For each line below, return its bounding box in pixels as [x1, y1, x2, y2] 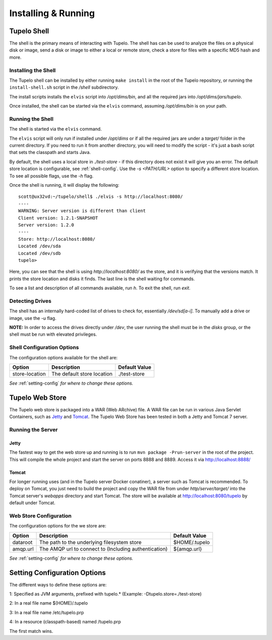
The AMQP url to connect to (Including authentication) [39, 545, 168, 552]
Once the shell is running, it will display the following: [9, 182, 119, 188]
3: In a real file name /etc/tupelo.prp [9, 609, 84, 615]
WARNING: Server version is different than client [18, 208, 146, 214]
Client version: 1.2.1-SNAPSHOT [18, 215, 98, 221]
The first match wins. [9, 628, 53, 634]
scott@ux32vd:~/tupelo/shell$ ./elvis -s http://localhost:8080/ [18, 194, 183, 199]
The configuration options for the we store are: [9, 523, 107, 529]
